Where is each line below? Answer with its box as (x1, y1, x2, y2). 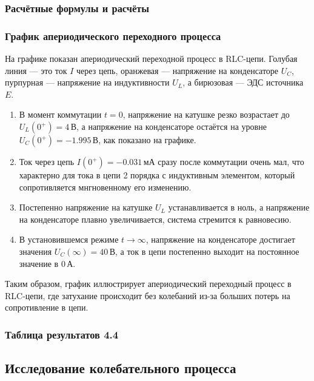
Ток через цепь (19, 155, 75, 168)
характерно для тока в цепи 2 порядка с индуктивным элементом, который (19, 169, 295, 181)
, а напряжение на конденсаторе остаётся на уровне (76, 120, 267, 133)
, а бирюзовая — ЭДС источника (182, 76, 304, 89)
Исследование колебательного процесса (5, 359, 236, 377)
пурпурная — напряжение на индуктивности (5, 76, 170, 89)
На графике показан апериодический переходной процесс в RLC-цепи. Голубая (5, 52, 298, 65)
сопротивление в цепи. (5, 301, 89, 314)
